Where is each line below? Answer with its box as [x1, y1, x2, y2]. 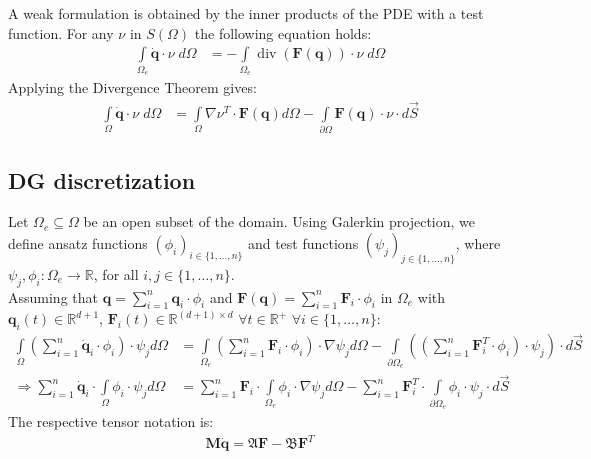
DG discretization [8, 164, 196, 195]
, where [455, 232, 501, 253]
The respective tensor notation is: [8, 411, 214, 432]
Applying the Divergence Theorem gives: [8, 76, 257, 97]
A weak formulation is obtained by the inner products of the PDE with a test [8, 3, 484, 23]
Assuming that [8, 286, 98, 307]
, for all [93, 263, 139, 284]
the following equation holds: [194, 22, 372, 43]
